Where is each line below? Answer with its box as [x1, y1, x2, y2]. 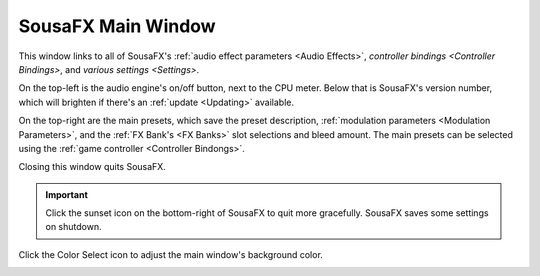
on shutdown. [45, 221, 102, 233]
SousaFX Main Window [18, 15, 216, 37]
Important [45, 188, 89, 200]
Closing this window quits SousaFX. [18, 161, 167, 173]
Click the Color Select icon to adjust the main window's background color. [18, 248, 324, 260]
